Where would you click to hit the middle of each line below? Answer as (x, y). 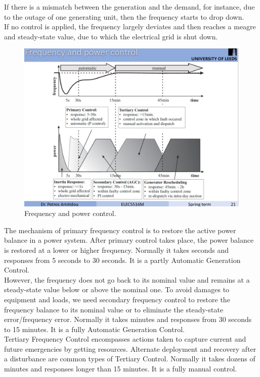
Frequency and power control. (70, 213)
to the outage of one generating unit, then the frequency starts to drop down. (124, 16)
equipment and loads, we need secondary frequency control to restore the (117, 299)
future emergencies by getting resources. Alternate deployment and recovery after (130, 348)
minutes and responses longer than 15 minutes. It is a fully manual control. (121, 369)
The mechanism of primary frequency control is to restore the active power (120, 230)
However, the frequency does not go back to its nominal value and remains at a (127, 279)
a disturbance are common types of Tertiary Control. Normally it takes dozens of (130, 359)
